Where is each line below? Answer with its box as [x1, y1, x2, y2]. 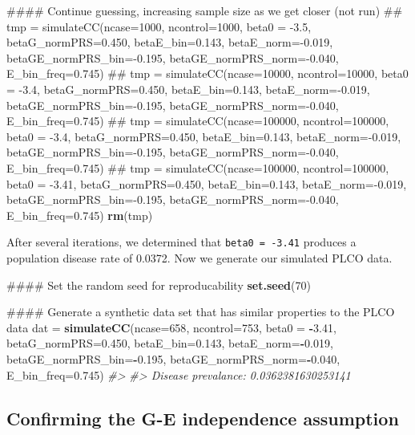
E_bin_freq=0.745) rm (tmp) [6, 206, 153, 223]
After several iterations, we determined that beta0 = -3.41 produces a [6, 234, 357, 250]
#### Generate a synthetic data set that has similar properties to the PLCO [6, 303, 395, 320]
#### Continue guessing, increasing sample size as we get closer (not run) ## [6, 2, 403, 18]
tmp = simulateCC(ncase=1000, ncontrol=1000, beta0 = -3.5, [6, 18, 312, 35]
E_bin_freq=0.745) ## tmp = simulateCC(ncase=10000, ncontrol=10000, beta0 [6, 65, 409, 82]
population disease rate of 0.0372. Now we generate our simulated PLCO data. [6, 249, 393, 266]
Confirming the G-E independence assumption [6, 405, 399, 430]
